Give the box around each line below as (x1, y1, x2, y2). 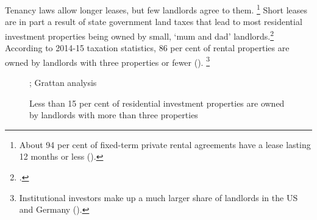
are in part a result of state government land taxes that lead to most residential (5, 15, 302, 28)
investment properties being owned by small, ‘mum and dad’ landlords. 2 (5, 27, 274, 42)
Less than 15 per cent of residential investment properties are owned (29, 96, 285, 109)
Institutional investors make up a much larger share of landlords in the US (19, 191, 298, 204)
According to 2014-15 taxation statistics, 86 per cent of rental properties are (5, 41, 290, 54)
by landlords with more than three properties (29, 108, 198, 121)
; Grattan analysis (29, 76, 97, 88)
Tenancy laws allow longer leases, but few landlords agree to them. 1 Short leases (5, 2, 308, 16)
